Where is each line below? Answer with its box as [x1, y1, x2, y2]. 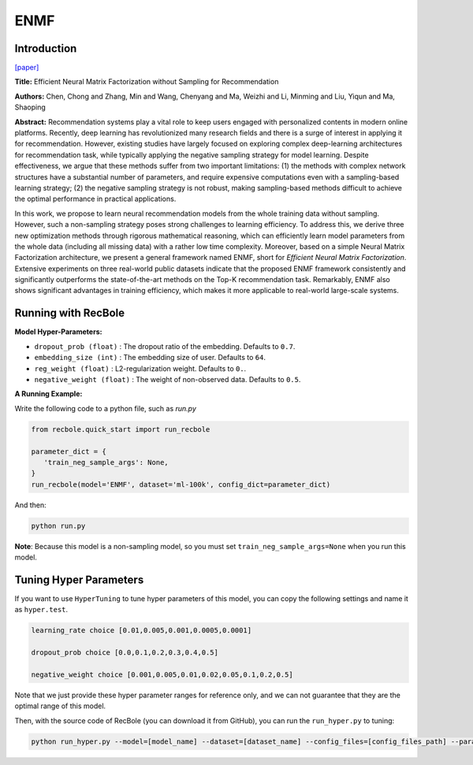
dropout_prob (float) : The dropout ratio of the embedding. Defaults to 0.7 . [34, 341, 296, 351]
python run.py [31, 521, 86, 530]
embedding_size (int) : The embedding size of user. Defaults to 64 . [34, 353, 266, 362]
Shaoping [14, 102, 47, 112]
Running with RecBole [14, 306, 125, 320]
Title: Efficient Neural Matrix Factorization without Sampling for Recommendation [14, 77, 279, 87]
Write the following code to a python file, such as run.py [14, 403, 197, 413]
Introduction [14, 42, 77, 55]
